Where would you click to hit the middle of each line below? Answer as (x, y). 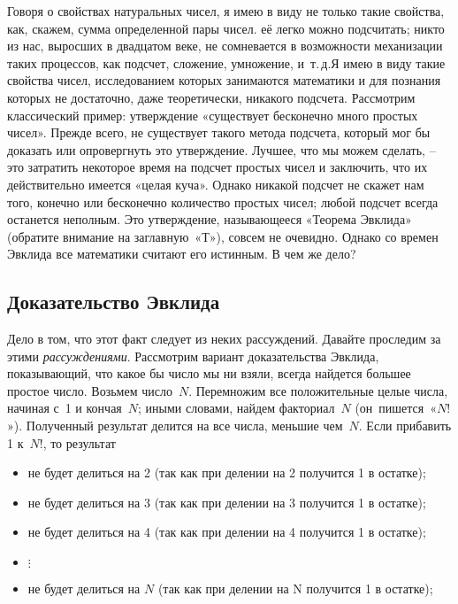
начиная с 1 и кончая (65, 408)
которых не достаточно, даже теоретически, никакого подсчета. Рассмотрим (211, 97)
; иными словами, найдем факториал (237, 408)
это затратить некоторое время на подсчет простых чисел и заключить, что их (218, 167)
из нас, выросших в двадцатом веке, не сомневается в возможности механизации (225, 46)
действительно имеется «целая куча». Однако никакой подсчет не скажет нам (216, 184)
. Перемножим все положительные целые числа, (318, 390)
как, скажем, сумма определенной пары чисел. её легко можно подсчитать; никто (226, 28)
